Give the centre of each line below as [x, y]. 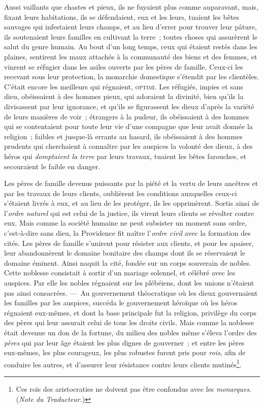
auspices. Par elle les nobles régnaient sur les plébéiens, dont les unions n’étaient [129, 283]
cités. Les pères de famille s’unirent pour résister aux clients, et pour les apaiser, [129, 243]
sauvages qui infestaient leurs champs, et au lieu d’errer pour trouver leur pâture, [130, 27]
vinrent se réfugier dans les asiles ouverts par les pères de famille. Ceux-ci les [124, 66]
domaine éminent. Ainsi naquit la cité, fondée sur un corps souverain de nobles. [128, 262]
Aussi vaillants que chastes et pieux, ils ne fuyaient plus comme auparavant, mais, [131, 7]
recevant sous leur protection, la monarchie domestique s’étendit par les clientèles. [131, 76]
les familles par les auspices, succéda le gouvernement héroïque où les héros [121, 303]
